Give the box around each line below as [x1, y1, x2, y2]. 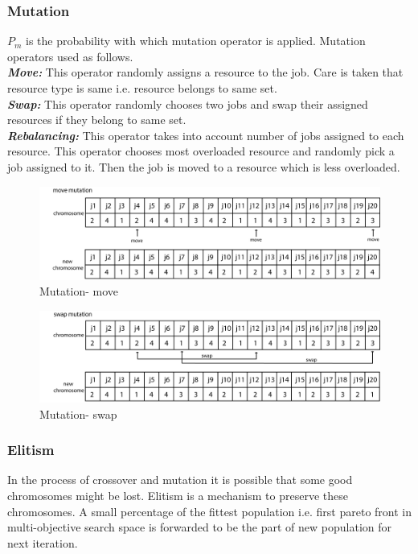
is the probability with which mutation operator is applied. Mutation [26, 32, 366, 49]
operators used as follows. [7, 48, 133, 64]
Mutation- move [39, 283, 118, 300]
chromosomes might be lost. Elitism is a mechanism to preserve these [7, 486, 348, 503]
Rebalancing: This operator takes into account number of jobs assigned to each [7, 126, 404, 143]
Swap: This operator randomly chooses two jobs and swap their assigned [7, 95, 368, 112]
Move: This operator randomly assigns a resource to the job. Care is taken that [7, 64, 404, 81]
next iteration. [7, 534, 78, 551]
